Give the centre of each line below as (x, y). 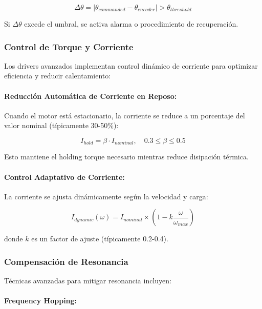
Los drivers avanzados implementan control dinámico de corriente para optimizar (131, 65)
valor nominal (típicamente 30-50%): (61, 125)
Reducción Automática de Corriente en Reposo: (91, 96)
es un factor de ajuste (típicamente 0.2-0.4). (100, 239)
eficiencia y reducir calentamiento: (58, 76)
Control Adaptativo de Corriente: (64, 177)
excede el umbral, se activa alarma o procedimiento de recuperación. (131, 24)
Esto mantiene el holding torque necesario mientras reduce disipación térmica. (126, 157)
